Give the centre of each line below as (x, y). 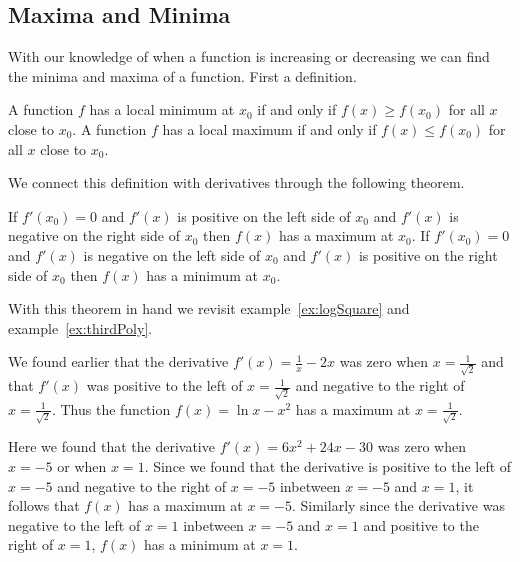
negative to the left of (74, 524)
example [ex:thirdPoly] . (80, 327)
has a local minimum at (162, 109)
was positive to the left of (164, 385)
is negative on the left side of (172, 254)
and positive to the (421, 524)
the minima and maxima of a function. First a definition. (182, 75)
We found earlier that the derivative (118, 361)
